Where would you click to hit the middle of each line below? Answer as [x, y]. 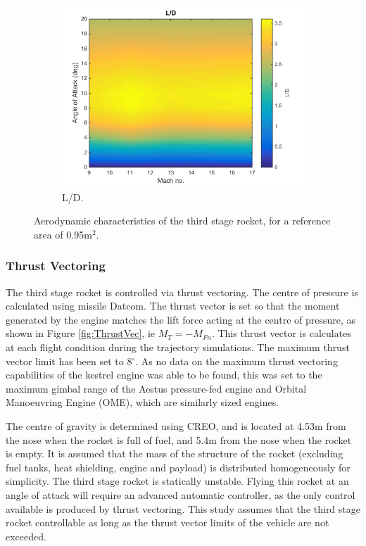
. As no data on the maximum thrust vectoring [236, 361]
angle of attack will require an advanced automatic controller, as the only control [181, 494]
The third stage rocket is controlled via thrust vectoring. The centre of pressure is [182, 292]
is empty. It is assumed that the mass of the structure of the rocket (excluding [175, 453]
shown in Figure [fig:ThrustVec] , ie [81, 333]
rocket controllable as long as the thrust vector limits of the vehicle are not [168, 522]
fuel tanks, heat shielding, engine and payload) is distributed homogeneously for [178, 467]
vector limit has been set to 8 [69, 361]
